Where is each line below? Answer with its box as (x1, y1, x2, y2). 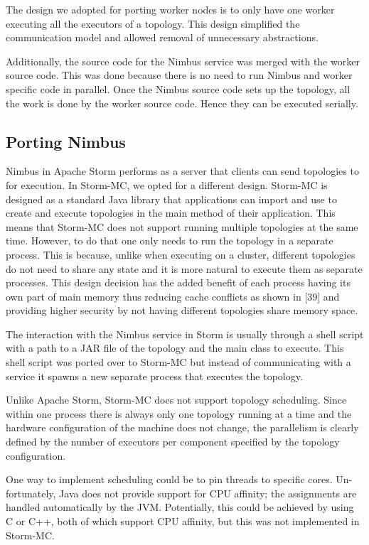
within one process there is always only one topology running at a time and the (6, 406, 352, 421)
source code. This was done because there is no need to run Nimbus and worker (6, 68, 353, 82)
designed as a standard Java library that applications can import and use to (6, 191, 337, 206)
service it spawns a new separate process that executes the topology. (6, 368, 303, 383)
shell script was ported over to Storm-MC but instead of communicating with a (6, 355, 351, 369)
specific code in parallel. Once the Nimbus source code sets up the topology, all (6, 81, 351, 96)
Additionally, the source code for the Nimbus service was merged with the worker (6, 53, 360, 68)
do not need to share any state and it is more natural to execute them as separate (6, 261, 363, 276)
